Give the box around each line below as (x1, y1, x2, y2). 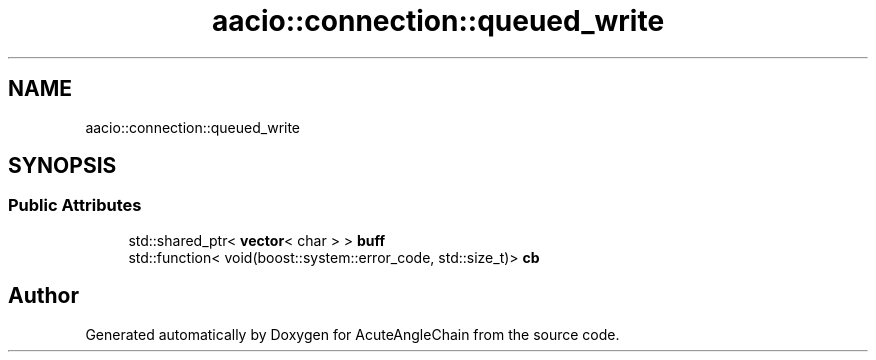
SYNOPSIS (8, 153, 117, 179)
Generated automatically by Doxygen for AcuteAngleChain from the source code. (85, 325, 620, 343)
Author (8, 283, 79, 309)
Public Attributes (8, 195, 142, 216)
